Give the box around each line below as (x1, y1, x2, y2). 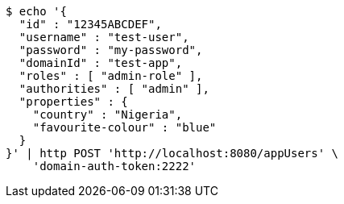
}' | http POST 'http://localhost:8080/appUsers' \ (6, 147, 339, 160)
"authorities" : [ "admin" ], (19, 82, 209, 95)
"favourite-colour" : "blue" (32, 121, 217, 134)
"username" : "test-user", (19, 31, 189, 44)
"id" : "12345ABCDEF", (19, 18, 162, 31)
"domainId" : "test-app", (19, 56, 183, 69)
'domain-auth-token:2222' (32, 160, 197, 173)
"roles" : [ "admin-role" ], (19, 69, 203, 82)
